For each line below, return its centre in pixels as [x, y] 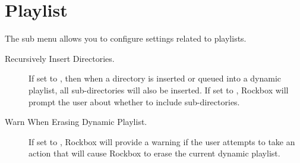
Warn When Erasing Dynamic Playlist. [76, 122]
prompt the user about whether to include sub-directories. [134, 101]
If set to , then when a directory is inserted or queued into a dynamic [155, 78]
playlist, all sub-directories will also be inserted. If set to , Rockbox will [159, 90]
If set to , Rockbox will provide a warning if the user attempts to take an [162, 141]
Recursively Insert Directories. [60, 58]
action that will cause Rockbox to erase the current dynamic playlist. [154, 153]
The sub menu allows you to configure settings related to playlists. [126, 38]
